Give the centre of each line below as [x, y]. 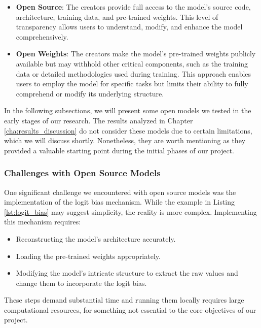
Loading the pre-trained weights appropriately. [88, 256]
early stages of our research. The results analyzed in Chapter [99, 120]
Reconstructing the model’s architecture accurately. [96, 238]
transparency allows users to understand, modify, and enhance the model [129, 27]
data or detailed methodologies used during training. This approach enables [134, 73]
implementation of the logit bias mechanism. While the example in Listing [120, 202]
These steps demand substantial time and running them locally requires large [124, 300]
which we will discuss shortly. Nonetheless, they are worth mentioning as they [125, 140]
